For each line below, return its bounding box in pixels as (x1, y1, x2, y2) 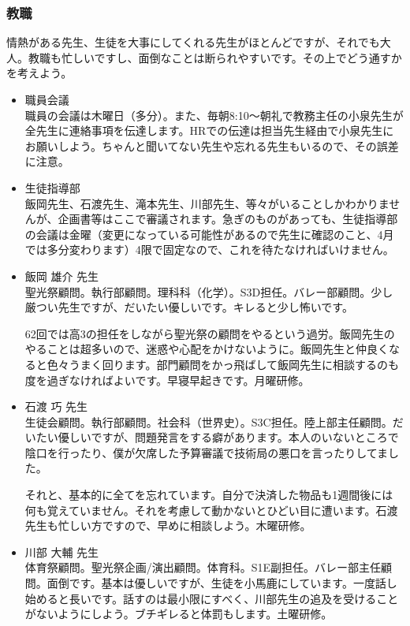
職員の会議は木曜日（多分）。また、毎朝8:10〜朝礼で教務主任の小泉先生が (24, 106, 404, 123)
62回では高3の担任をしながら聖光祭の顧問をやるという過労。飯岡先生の (24, 325, 395, 341)
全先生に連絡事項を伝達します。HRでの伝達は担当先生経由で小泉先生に (24, 122, 394, 139)
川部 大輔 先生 (24, 543, 99, 560)
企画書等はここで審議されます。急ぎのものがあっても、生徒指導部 (58, 211, 398, 227)
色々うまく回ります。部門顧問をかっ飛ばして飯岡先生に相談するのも (47, 356, 399, 372)
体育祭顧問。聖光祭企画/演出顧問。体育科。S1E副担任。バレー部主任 (24, 559, 382, 576)
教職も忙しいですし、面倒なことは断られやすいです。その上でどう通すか (28, 49, 402, 65)
